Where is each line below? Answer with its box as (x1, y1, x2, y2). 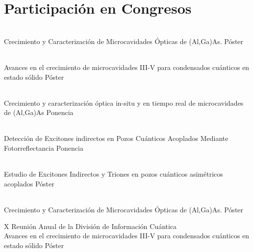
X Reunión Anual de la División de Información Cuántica (4, 221, 177, 231)
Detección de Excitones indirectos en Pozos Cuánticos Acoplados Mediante (4, 133, 228, 143)
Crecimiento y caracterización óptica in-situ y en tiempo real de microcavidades (4, 97, 244, 108)
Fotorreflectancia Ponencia (4, 143, 83, 153)
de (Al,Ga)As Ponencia (4, 107, 74, 117)
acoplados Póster (4, 178, 54, 188)
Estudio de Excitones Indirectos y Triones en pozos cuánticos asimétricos (4, 169, 223, 179)
